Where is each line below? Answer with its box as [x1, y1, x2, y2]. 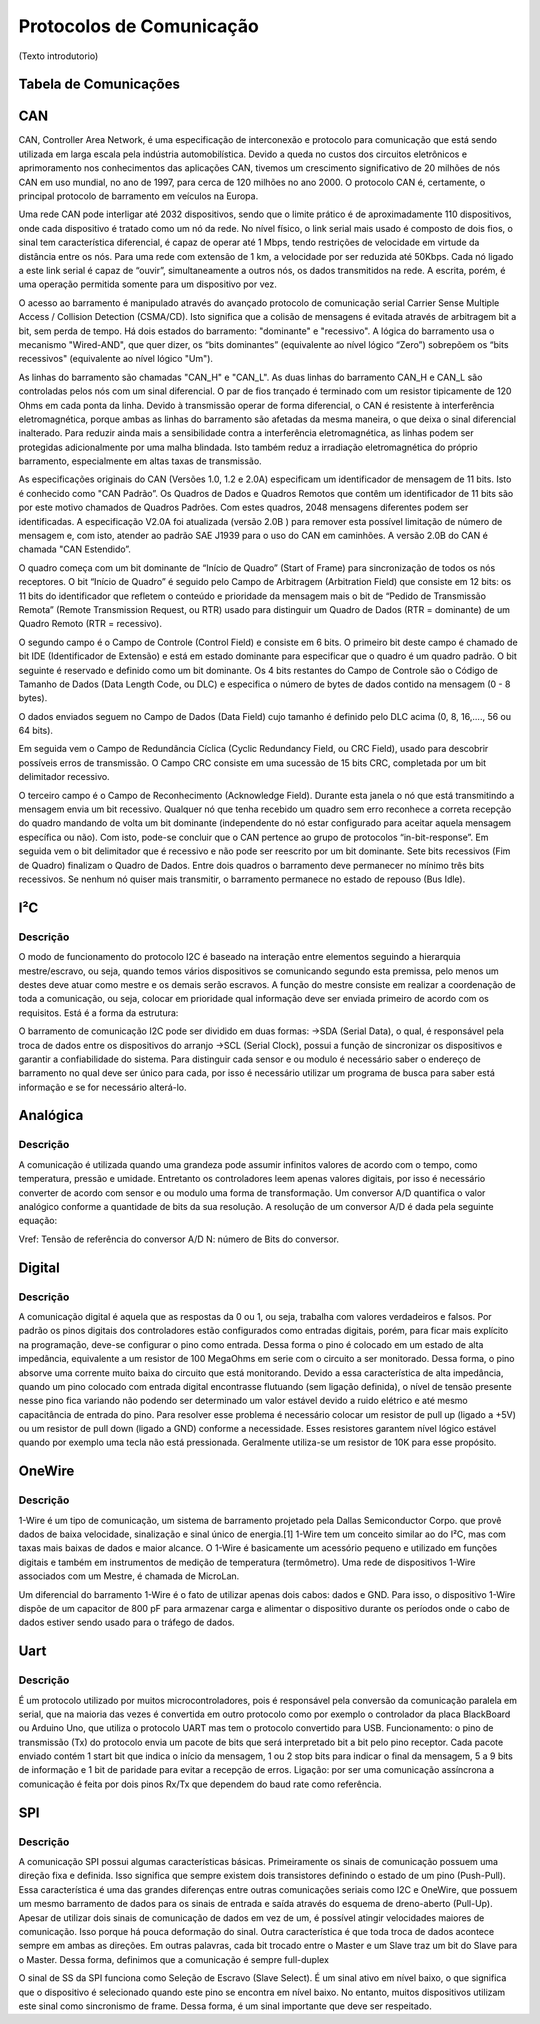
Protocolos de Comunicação [18, 15, 259, 37]
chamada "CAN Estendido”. [18, 543, 132, 555]
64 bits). [18, 725, 54, 737]
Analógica [18, 1107, 84, 1124]
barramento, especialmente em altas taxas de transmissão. [18, 455, 262, 467]
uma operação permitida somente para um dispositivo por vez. [18, 278, 277, 290]
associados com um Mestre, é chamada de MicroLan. [18, 1570, 240, 1582]
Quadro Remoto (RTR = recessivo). [18, 618, 162, 630]
